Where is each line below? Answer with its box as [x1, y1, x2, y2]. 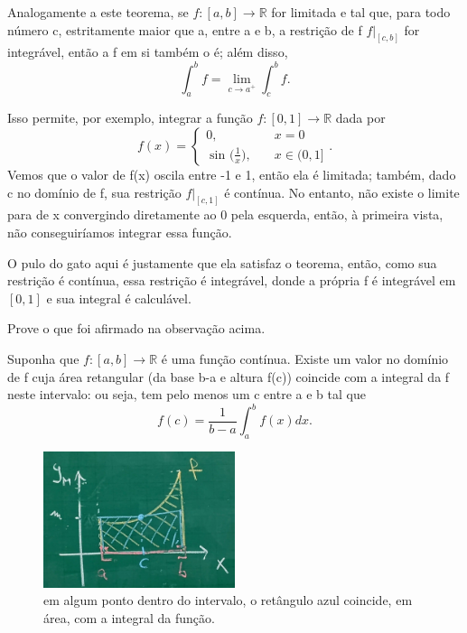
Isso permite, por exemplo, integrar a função [7, 108, 253, 127]
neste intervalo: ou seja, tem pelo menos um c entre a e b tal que [7, 385, 366, 404]
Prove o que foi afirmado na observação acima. [7, 319, 266, 338]
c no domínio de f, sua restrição [7, 182, 182, 201]
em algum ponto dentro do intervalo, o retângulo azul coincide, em [43, 591, 413, 610]
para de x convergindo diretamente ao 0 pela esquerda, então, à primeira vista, [7, 205, 444, 224]
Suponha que [7, 349, 79, 368]
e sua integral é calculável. [46, 288, 191, 307]
